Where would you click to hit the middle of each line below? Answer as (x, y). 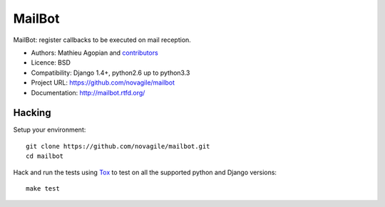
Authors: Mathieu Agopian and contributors (94, 53)
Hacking (32, 113)
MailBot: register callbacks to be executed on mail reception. (102, 40)
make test (43, 188)
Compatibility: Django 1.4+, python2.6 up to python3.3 (111, 73)
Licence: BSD (51, 63)
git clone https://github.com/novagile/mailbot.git (118, 146)
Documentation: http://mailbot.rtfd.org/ (88, 92)
